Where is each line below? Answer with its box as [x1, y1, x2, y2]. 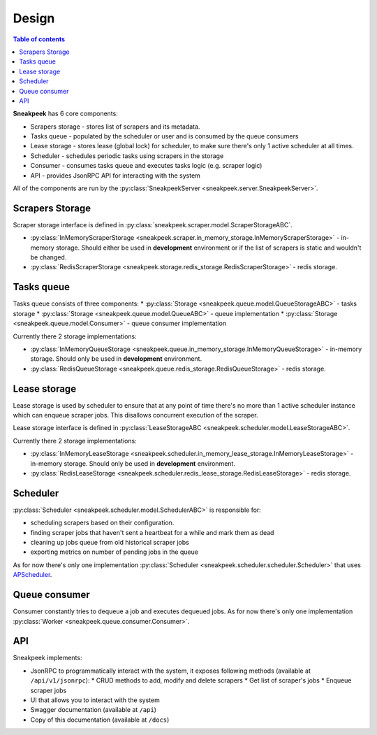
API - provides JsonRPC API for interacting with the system [30, 171, 200, 180]
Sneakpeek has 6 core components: [13, 109, 118, 118]
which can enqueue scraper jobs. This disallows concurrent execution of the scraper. [13, 411, 258, 420]
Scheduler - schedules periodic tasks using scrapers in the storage [30, 151, 224, 160]
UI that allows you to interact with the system [30, 696, 160, 704]
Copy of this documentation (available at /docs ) [30, 715, 170, 724]
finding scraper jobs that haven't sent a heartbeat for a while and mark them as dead [30, 528, 274, 536]
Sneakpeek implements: [13, 654, 82, 662]
